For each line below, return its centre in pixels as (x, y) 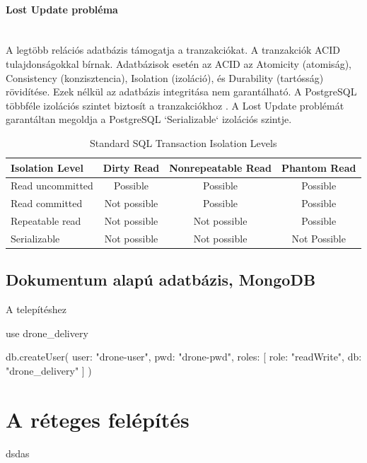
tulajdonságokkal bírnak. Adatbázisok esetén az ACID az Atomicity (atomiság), (179, 63)
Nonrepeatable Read (220, 167)
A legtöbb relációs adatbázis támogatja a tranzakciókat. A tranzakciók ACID (173, 50)
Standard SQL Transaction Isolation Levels (183, 142)
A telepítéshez (36, 309)
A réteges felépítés (98, 419)
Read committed (47, 203)
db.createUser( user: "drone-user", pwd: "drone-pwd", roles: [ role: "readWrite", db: (184, 357)
